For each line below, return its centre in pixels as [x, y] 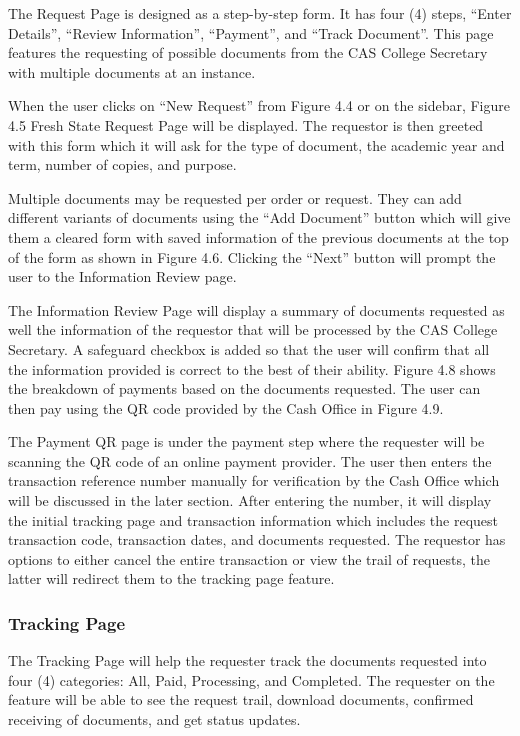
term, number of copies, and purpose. [122, 164]
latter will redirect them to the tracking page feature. [171, 578]
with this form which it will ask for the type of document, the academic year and [256, 144]
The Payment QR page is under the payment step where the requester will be [246, 441]
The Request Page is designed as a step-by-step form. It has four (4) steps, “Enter [260, 13]
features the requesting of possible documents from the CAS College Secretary [248, 52]
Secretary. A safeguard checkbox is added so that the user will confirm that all [249, 348]
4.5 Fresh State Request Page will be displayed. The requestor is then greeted [246, 124]
